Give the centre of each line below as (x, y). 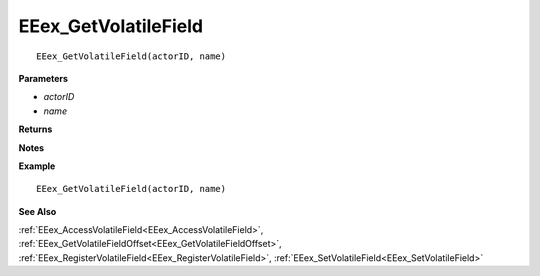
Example (37, 166)
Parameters (43, 78)
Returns (35, 129)
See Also (37, 211)
